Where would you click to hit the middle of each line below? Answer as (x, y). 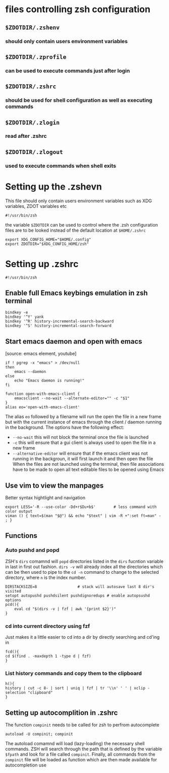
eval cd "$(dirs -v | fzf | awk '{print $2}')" (65, 609)
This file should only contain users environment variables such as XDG (79, 201)
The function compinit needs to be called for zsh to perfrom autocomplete (82, 725)
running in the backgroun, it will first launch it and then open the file (83, 459)
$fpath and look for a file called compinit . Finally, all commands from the (80, 754)
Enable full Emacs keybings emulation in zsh (76, 293)
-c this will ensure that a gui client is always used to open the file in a (84, 443)
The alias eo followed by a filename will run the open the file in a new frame (83, 417)
